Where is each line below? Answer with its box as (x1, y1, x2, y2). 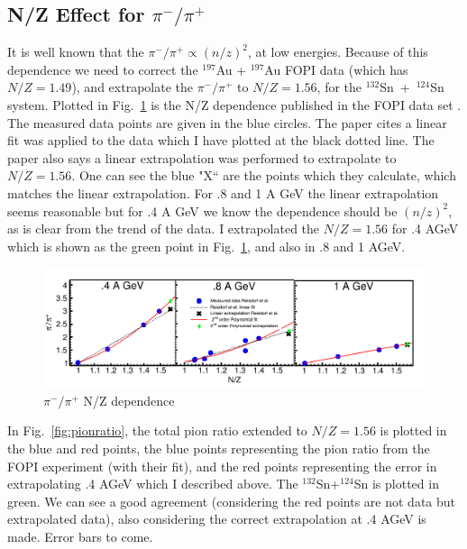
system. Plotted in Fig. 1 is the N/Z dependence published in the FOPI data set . (7, 95, 462, 114)
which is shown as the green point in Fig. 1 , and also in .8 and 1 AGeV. (7, 236, 406, 255)
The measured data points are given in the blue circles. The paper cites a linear (7, 113, 447, 132)
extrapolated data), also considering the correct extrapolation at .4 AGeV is (7, 509, 426, 528)
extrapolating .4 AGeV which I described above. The (7, 474, 298, 493)
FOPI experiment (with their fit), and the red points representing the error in (7, 456, 437, 475)
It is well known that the (7, 42, 144, 61)
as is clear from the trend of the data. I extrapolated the (7, 219, 320, 238)
